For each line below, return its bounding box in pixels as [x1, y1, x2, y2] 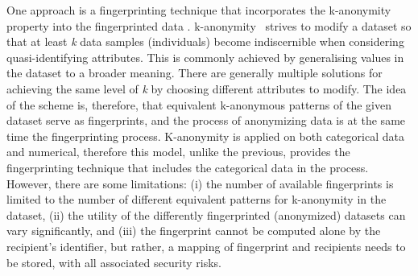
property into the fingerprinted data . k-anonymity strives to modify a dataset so [6, 17, 412, 34]
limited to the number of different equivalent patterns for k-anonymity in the [6, 191, 387, 208]
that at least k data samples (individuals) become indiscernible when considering [6, 33, 404, 50]
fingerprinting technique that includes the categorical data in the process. [6, 159, 369, 175]
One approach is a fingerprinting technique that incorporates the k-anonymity [6, 2, 391, 18]
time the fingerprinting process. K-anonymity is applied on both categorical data [6, 127, 404, 144]
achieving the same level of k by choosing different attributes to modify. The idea [6, 80, 407, 97]
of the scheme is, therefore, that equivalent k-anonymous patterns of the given [6, 96, 391, 113]
